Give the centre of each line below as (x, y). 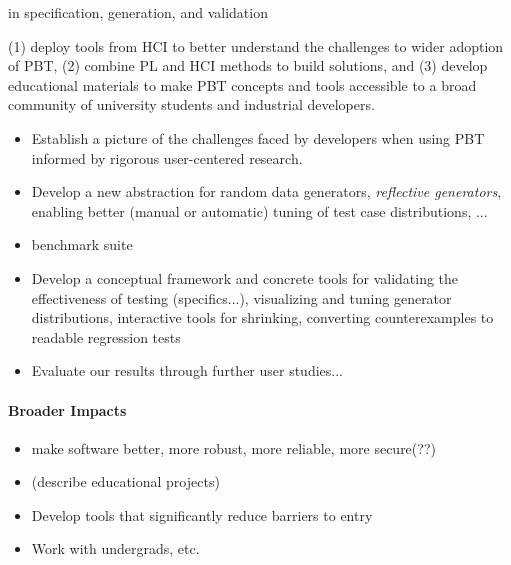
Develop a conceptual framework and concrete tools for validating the (245, 277)
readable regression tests (106, 336)
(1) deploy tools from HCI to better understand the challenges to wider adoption (256, 45)
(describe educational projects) (125, 481)
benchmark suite (82, 244)
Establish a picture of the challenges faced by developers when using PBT (258, 137)
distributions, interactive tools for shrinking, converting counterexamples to (262, 317)
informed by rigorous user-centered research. (167, 157)
